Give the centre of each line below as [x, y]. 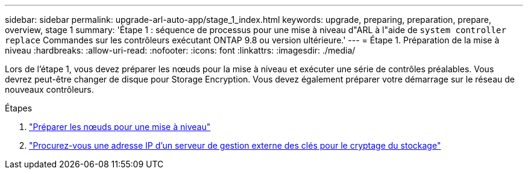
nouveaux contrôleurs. [49, 89]
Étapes [19, 108]
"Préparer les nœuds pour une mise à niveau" [120, 127]
